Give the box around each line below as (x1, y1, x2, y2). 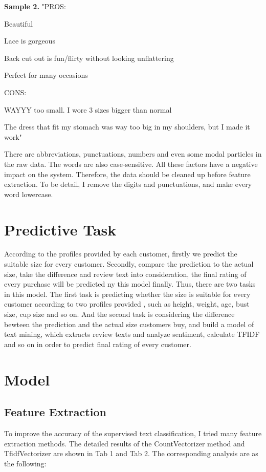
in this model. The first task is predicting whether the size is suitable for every (4, 288, 251, 299)
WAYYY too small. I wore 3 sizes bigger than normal (4, 104, 172, 115)
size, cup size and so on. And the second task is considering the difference (4, 309, 235, 319)
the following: (4, 458, 47, 468)
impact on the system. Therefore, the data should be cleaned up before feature (4, 168, 251, 179)
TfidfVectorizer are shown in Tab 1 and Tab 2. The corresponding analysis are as (4, 448, 258, 459)
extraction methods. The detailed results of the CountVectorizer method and (4, 438, 245, 448)
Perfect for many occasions (4, 70, 88, 80)
